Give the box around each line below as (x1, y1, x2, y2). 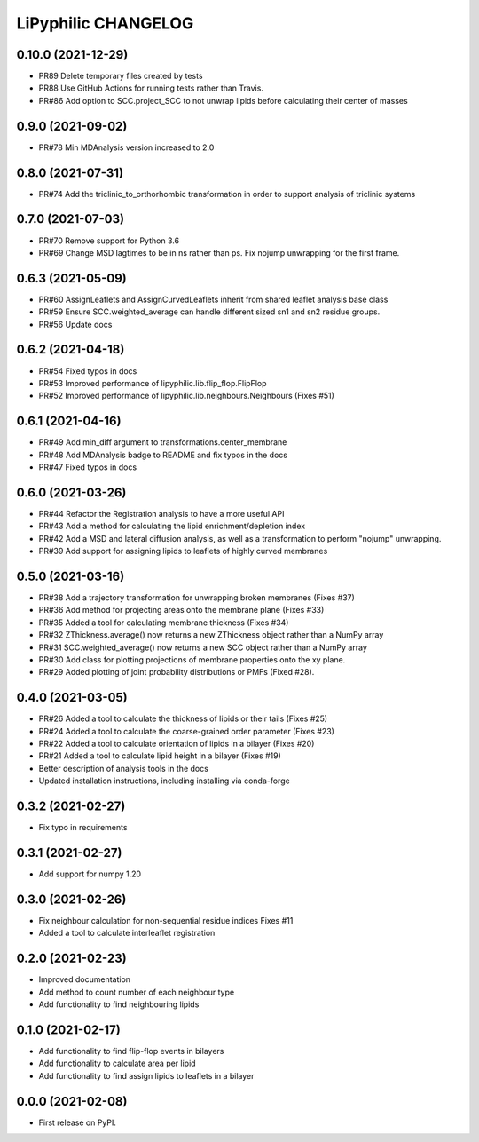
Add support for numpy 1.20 (38, 868, 142, 879)
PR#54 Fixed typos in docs (38, 365, 137, 377)
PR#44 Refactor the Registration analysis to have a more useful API (38, 508, 285, 519)
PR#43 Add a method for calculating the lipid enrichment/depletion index (38, 520, 306, 532)
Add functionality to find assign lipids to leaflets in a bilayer (38, 1070, 255, 1081)
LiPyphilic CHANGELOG (16, 13, 194, 33)
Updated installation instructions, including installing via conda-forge (38, 775, 290, 786)
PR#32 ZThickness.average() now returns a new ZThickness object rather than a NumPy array (38, 630, 384, 640)
